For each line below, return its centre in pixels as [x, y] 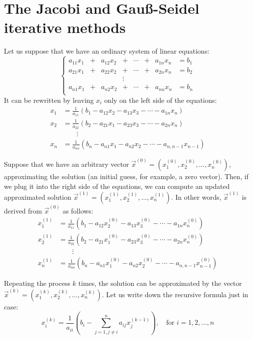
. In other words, [196, 197]
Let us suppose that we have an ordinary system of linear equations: [107, 51]
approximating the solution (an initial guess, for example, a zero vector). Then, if [126, 176]
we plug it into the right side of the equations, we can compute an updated [117, 186]
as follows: [78, 210]
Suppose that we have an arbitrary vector [67, 164]
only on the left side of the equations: [161, 100]
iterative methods [65, 27]
